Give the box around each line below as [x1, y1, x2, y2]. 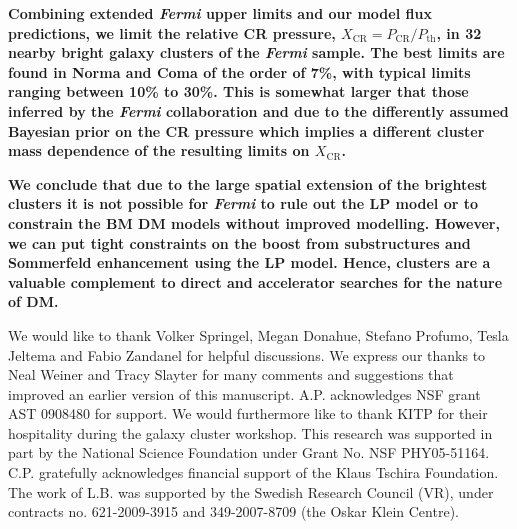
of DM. [8, 291, 59, 312]
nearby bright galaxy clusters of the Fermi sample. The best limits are [8, 42, 505, 63]
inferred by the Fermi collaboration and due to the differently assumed [8, 100, 509, 121]
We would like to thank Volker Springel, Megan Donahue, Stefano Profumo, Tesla [8, 324, 509, 345]
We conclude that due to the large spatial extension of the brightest [8, 173, 488, 194]
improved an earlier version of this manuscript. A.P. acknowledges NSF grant [8, 383, 481, 404]
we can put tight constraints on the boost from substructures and [8, 232, 471, 253]
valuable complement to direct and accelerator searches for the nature [8, 271, 503, 292]
